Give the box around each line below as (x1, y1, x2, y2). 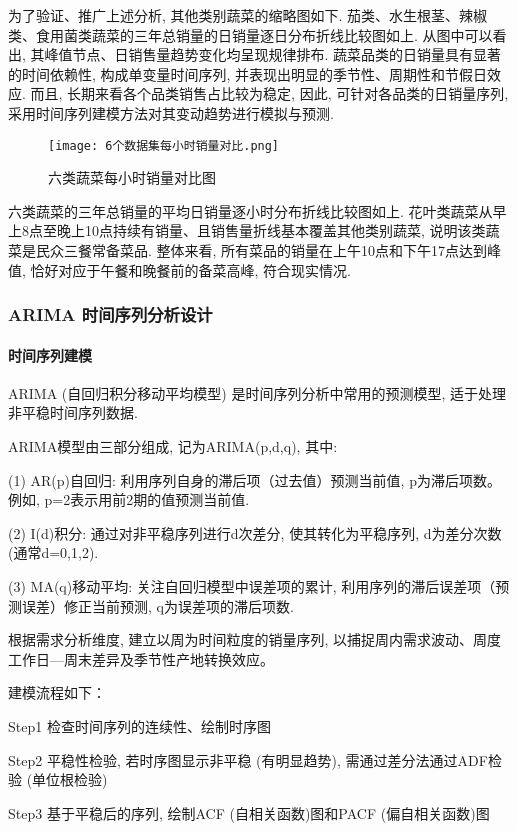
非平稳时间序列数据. (8, 402, 138, 423)
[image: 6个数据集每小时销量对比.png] (48, 138, 280, 153)
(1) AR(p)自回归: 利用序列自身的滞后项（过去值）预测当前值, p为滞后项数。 (8, 469, 501, 490)
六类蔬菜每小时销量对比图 (48, 167, 216, 188)
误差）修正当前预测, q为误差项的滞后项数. (21, 595, 294, 616)
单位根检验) (32, 769, 108, 790)
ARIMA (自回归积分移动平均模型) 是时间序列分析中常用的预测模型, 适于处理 (8, 382, 506, 403)
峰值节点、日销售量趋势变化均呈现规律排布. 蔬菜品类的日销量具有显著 (44, 44, 502, 65)
